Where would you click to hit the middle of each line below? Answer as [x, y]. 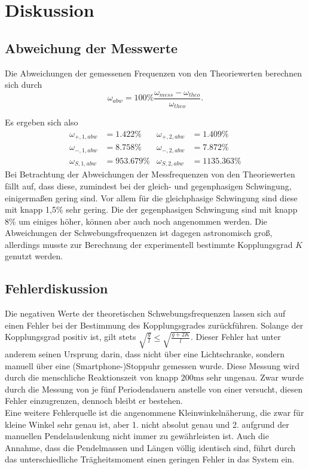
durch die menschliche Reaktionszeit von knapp [92, 377]
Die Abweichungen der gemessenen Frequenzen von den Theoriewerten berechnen [153, 73]
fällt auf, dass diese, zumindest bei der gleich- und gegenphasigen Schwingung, [148, 186]
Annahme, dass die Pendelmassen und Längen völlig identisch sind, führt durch [150, 447]
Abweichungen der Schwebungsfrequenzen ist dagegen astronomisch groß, [139, 233]
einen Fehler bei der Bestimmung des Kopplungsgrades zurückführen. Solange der [154, 325]
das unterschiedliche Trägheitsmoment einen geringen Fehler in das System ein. [150, 459]
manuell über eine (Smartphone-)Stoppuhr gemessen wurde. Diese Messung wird [152, 365]
